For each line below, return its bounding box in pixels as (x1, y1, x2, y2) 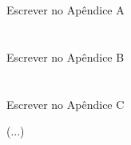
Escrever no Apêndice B (6, 48, 125, 65)
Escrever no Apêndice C (6, 95, 125, 112)
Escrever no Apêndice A (6, 2, 125, 18)
